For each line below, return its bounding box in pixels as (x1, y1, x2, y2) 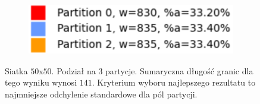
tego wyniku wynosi (5, 76, 77, 89)
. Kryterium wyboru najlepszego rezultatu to (92, 76, 256, 89)
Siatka (5, 64, 28, 77)
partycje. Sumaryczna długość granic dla (105, 64, 253, 77)
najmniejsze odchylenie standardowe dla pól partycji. (5, 87, 198, 100)
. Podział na (51, 64, 96, 77)
